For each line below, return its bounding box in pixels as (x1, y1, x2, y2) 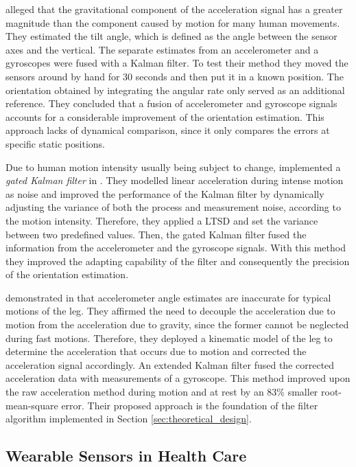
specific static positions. (5, 136, 105, 150)
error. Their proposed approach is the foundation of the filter (61, 398, 318, 412)
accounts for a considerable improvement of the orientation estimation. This (5, 109, 324, 124)
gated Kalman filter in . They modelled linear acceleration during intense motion (5, 173, 344, 187)
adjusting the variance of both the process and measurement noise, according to (5, 200, 341, 214)
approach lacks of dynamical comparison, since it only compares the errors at (5, 123, 330, 137)
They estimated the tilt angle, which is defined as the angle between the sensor (5, 29, 337, 43)
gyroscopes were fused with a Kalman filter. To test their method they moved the (5, 56, 348, 70)
